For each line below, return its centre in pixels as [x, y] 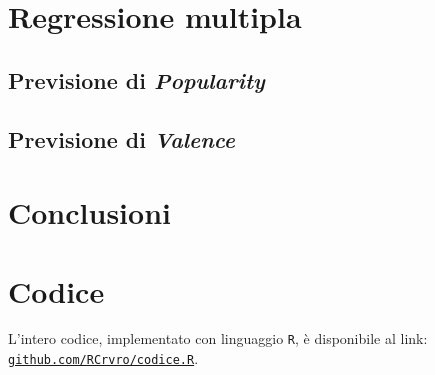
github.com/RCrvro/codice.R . [103, 358]
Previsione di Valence [121, 138]
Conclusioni [89, 212]
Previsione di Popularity [136, 79]
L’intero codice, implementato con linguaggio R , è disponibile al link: [218, 338]
